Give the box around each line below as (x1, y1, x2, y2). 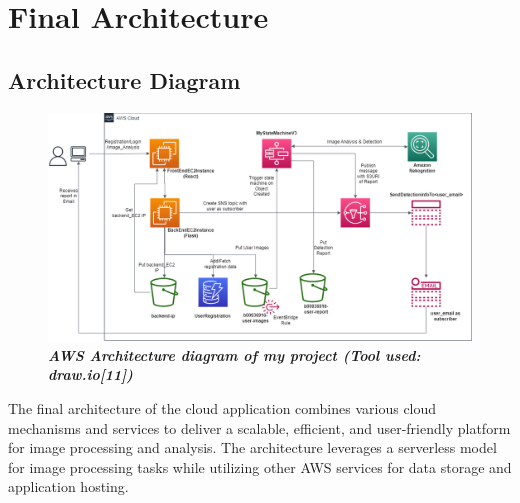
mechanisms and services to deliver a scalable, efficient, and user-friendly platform (8, 417, 511, 438)
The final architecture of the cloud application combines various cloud (8, 397, 437, 418)
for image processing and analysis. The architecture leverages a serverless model (8, 437, 497, 458)
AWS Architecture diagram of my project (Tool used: (48, 344, 421, 365)
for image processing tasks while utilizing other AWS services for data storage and (8, 456, 512, 477)
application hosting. (8, 476, 129, 497)
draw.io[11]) (48, 364, 133, 385)
